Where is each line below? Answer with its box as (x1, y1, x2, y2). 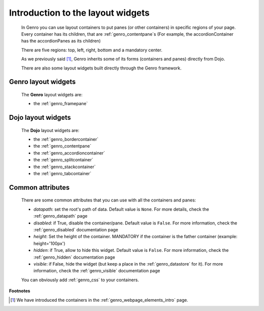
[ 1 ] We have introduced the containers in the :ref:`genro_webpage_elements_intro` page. (10, 297, 188, 303)
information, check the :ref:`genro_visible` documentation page (33, 268, 160, 274)
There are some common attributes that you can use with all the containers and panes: (21, 197, 197, 203)
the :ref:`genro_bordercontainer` (33, 136, 99, 142)
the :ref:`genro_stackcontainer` (33, 164, 96, 170)
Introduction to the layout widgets (9, 7, 150, 18)
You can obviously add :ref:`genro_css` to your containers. (21, 277, 139, 283)
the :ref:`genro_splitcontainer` (33, 157, 93, 163)
